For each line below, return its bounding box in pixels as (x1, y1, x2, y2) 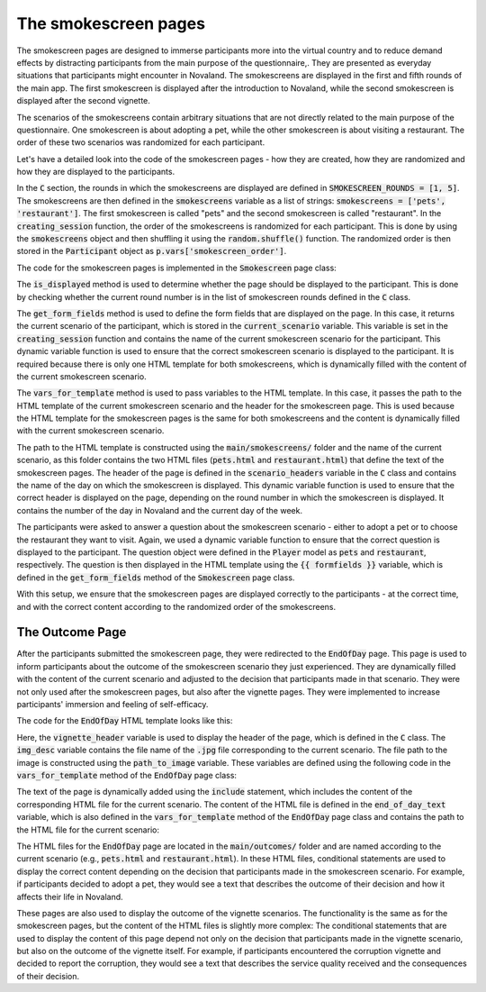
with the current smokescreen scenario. (16, 425, 165, 436)
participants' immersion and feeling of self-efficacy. (16, 699, 209, 710)
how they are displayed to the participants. (16, 167, 175, 177)
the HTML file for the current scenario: (16, 824, 159, 835)
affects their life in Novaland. (16, 891, 123, 902)
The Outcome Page (16, 624, 127, 640)
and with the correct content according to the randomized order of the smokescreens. (16, 601, 337, 612)
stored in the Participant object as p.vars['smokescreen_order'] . (16, 246, 287, 257)
